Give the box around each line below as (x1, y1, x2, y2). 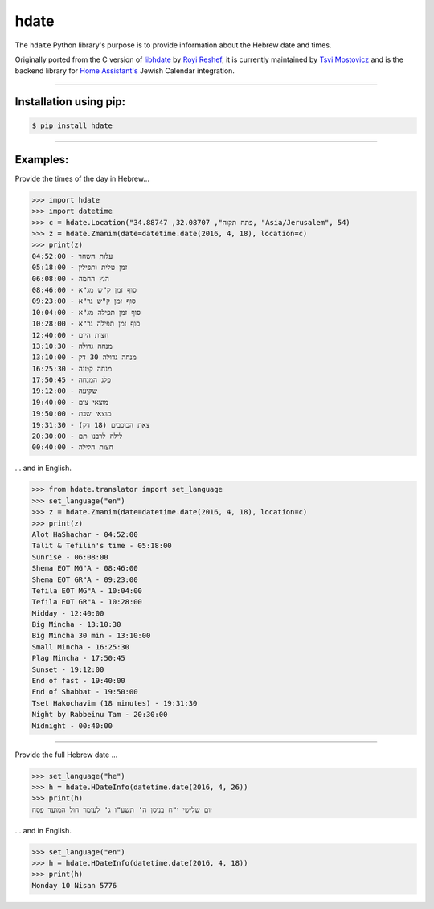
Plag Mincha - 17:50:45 (31, 653, 126, 663)
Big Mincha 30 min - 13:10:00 (31, 631, 151, 641)
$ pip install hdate (31, 121, 113, 130)
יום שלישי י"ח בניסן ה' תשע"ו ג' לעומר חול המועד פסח (31, 805, 213, 814)
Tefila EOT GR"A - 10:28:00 (31, 597, 142, 607)
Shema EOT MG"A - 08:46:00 (31, 563, 138, 573)
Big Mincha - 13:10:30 (31, 620, 121, 629)
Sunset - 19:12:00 (31, 665, 104, 674)
